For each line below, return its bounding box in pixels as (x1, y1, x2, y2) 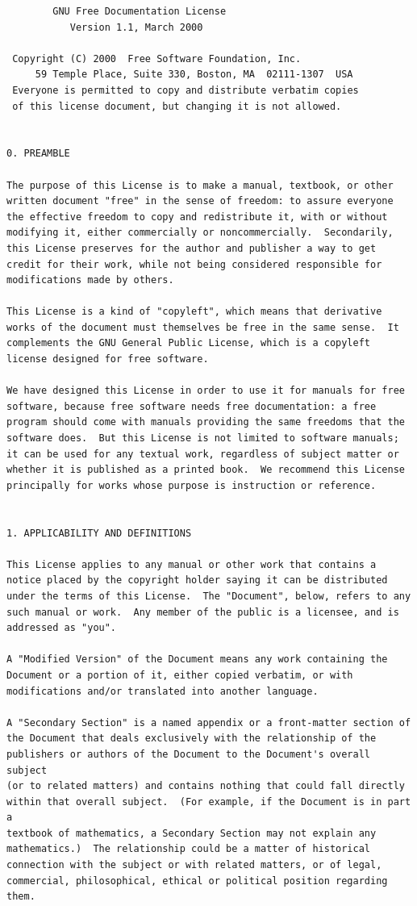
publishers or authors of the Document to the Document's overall (6, 748, 371, 760)
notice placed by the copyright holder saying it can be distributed (6, 574, 388, 587)
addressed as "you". (6, 622, 117, 634)
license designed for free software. (6, 353, 209, 365)
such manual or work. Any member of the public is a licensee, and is (6, 606, 399, 618)
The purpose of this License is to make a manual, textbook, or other (6, 179, 394, 191)
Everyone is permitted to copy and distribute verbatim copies (12, 84, 359, 96)
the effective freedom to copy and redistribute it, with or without (6, 211, 388, 223)
